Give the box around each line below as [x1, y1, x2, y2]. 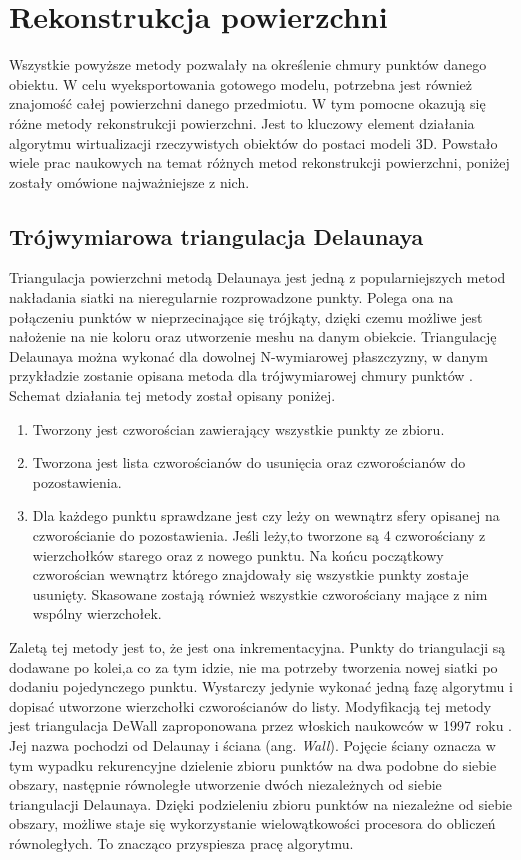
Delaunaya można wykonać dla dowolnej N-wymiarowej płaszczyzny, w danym [9, 345, 489, 366]
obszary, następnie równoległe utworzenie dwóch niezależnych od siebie [9, 774, 442, 795]
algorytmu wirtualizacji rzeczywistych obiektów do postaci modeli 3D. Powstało [9, 132, 498, 153]
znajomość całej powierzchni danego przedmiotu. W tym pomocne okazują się [9, 93, 486, 114]
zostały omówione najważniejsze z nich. [9, 171, 250, 192]
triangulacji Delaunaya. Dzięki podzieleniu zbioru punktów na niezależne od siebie [9, 793, 513, 814]
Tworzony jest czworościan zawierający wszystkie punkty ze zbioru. [32, 418, 445, 439]
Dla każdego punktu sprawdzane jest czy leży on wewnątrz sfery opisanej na [32, 505, 500, 526]
